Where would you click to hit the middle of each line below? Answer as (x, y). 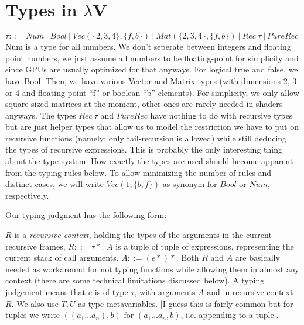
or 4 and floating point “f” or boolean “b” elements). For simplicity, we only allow (152, 92)
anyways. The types (41, 115)
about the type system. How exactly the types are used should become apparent (149, 161)
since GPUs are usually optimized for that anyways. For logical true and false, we (152, 69)
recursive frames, (35, 246)
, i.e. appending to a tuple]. (230, 315)
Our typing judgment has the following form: (86, 215)
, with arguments (165, 292)
